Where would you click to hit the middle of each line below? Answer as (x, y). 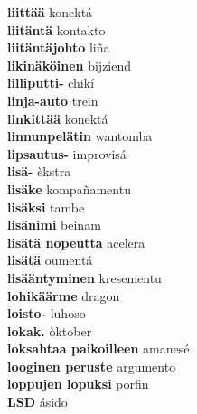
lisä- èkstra (39, 171)
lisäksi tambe (46, 207)
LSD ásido (38, 402)
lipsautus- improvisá (67, 153)
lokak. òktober (50, 330)
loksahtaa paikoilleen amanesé (98, 348)
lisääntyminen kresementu (84, 277)
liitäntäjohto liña (59, 47)
